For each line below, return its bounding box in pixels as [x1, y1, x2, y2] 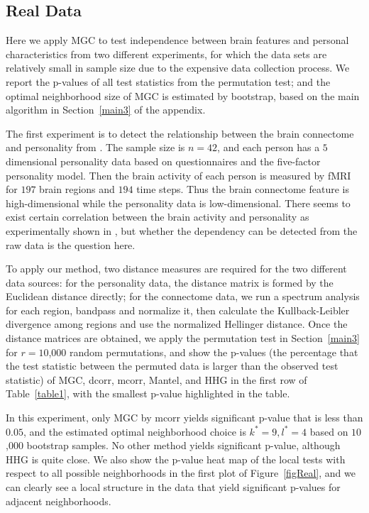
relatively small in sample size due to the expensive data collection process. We [6, 60, 350, 75]
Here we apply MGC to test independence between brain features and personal [6, 33, 349, 48]
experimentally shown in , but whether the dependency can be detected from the [6, 223, 358, 238]
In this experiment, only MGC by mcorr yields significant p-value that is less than [6, 410, 363, 425]
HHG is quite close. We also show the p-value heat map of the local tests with [6, 451, 346, 466]
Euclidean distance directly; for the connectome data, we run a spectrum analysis [6, 289, 360, 304]
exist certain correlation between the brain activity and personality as [6, 209, 309, 224]
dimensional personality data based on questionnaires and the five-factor [6, 153, 321, 168]
